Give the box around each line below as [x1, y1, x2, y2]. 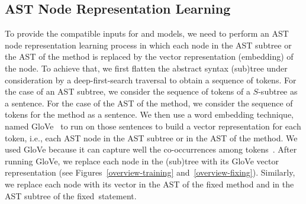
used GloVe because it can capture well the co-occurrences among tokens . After [5, 143, 297, 156]
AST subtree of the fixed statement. [5, 189, 137, 202]
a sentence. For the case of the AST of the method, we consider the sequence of [5, 96, 293, 109]
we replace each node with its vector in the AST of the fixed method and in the [5, 177, 294, 190]
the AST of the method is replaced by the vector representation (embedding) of [5, 50, 294, 63]
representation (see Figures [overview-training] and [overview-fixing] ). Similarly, [5, 166, 295, 179]
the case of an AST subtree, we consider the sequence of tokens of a [5, 85, 250, 98]
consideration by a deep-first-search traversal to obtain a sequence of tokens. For [5, 73, 297, 86]
